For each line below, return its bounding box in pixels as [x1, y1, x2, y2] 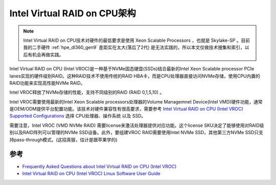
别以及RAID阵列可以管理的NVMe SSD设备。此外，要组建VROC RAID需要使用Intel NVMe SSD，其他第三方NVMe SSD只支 [9, 129, 263, 136]
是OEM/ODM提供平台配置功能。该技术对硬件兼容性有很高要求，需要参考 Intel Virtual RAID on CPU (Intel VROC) [9, 106, 244, 112]
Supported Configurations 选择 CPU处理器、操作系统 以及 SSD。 [9, 113, 146, 119]
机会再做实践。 [32, 51, 64, 58]
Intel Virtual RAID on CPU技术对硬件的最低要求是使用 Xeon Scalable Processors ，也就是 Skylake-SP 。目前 [23, 37, 250, 43]
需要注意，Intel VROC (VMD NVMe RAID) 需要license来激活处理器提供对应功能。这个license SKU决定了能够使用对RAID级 [9, 122, 264, 128]
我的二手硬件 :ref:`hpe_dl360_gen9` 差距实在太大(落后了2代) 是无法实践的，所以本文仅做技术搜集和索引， [23, 44, 245, 50]
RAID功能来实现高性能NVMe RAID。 [9, 80, 85, 86]
